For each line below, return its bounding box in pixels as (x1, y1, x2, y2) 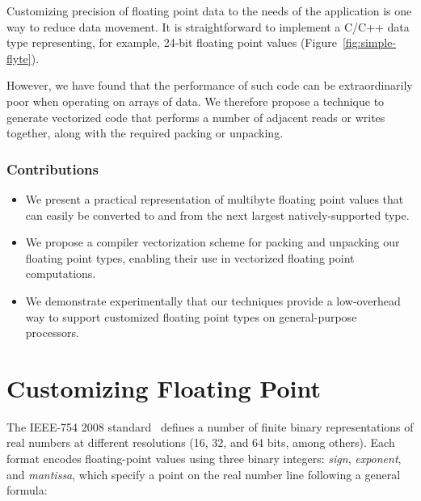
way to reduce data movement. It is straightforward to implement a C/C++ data (6, 18, 410, 35)
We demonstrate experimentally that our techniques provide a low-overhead (25, 292, 401, 309)
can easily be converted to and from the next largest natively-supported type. (25, 206, 410, 223)
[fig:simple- (342, 34, 397, 51)
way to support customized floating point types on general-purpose (25, 308, 357, 325)
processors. (25, 324, 79, 341)
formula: (6, 482, 48, 499)
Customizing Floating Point (6, 371, 321, 404)
